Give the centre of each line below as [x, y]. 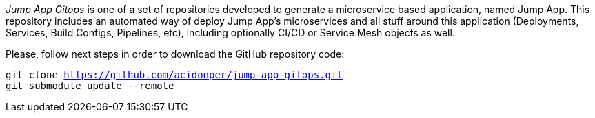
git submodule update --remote [90, 86]
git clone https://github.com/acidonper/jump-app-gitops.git [174, 75]
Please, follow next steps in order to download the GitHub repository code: [175, 54]
